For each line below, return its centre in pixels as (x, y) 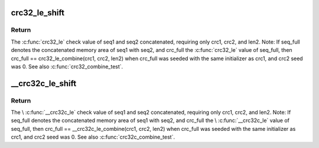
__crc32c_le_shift (44, 83)
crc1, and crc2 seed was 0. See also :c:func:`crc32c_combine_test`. (93, 137)
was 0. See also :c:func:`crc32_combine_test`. (67, 66)
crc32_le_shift (38, 13)
